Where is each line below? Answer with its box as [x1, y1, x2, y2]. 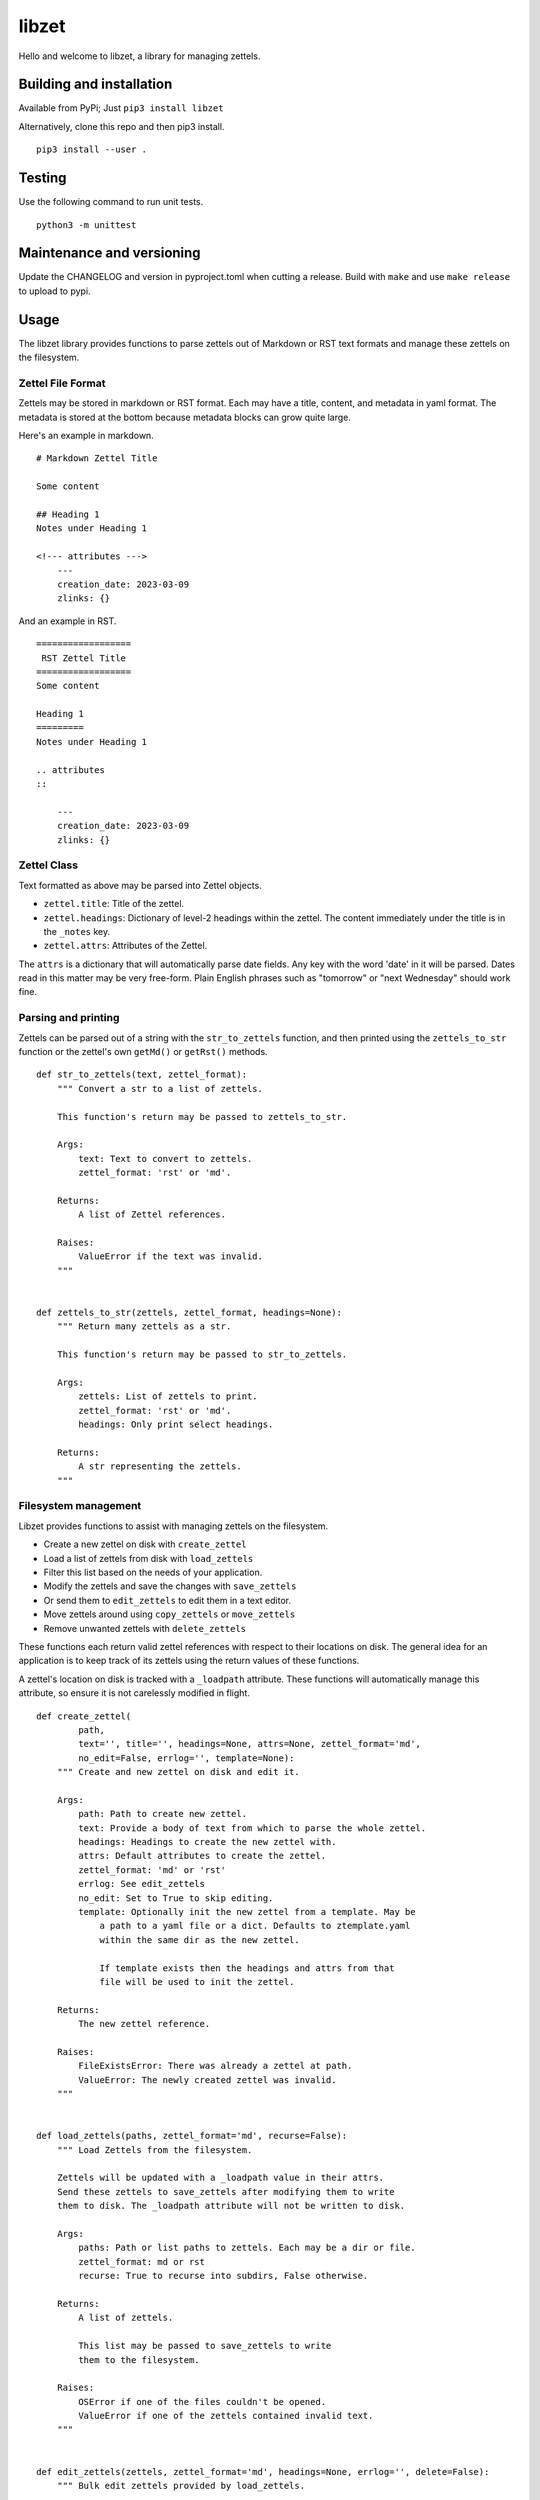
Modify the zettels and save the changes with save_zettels [43, 1580, 297, 1592]
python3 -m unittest [36, 219, 137, 230]
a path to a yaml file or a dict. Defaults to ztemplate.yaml [99, 1920, 411, 1932]
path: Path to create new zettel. [78, 1808, 248, 1820]
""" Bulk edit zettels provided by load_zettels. [56, 2480, 305, 2492]
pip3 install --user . [36, 144, 148, 155]
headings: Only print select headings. [78, 1419, 274, 1430]
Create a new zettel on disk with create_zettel [43, 1538, 247, 1550]
